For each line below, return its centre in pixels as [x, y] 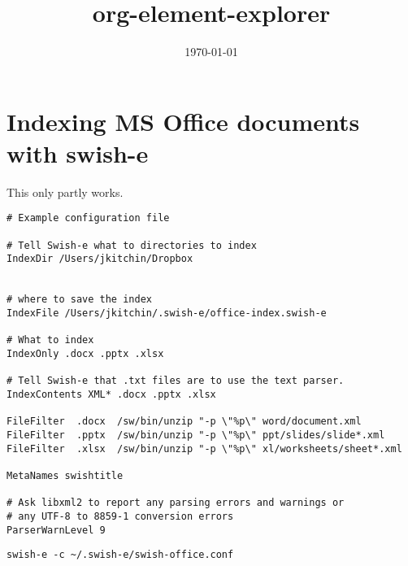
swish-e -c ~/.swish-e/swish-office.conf [120, 555]
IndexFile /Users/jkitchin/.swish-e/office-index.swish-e [167, 313]
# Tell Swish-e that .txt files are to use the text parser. [176, 381]
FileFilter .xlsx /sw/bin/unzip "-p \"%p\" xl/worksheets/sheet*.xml [204, 448]
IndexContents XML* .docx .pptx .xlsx [111, 394]
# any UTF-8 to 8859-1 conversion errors [120, 516]
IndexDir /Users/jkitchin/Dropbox [100, 259]
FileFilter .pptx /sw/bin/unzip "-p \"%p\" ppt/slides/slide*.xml [196, 435]
